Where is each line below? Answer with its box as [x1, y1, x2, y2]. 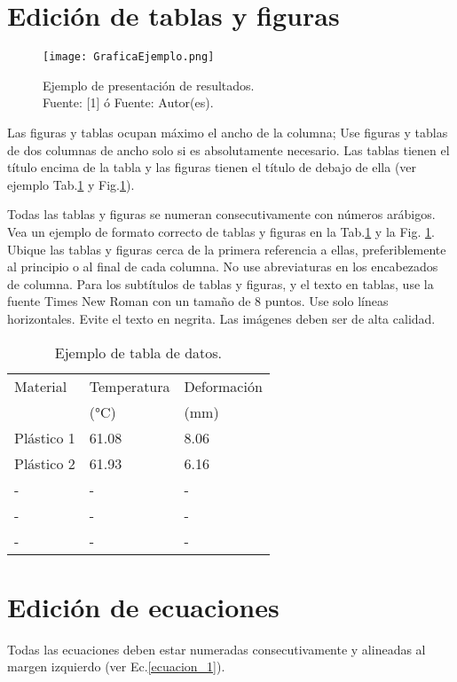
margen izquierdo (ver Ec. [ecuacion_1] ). [7, 657, 225, 676]
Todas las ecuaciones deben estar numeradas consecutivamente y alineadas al [7, 639, 426, 658]
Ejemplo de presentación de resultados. [43, 75, 255, 94]
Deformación [184, 375, 263, 396]
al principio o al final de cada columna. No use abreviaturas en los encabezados [7, 257, 438, 276]
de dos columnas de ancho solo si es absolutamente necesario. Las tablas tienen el [7, 140, 450, 159]
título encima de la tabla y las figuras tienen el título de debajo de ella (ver [7, 158, 417, 176]
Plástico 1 [14, 427, 75, 448]
